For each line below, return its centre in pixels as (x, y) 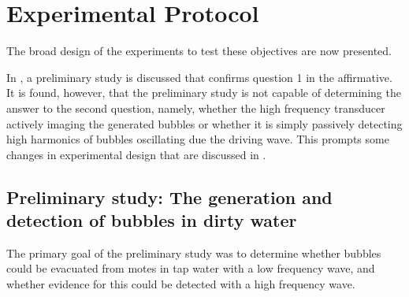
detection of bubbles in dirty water (152, 220)
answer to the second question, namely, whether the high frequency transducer (196, 108)
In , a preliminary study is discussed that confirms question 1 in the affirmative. (199, 77)
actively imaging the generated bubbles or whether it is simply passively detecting (204, 123)
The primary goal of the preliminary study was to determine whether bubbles (194, 252)
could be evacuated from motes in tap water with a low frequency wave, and (191, 268)
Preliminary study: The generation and (169, 197)
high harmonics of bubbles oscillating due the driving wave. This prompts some (198, 139)
